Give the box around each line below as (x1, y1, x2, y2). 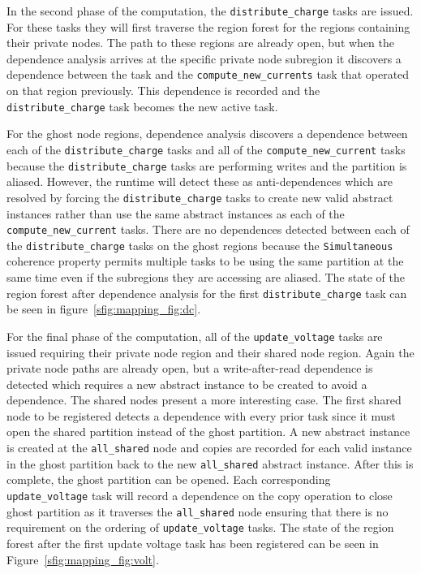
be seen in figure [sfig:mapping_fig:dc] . (6, 300, 201, 317)
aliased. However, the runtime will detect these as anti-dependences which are (6, 173, 393, 190)
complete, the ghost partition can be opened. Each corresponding (6, 471, 331, 488)
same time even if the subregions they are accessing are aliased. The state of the (6, 269, 405, 285)
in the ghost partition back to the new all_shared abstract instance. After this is (6, 455, 414, 472)
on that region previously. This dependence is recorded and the (6, 82, 320, 99)
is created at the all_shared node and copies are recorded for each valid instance (6, 439, 412, 456)
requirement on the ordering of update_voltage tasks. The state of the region (6, 519, 394, 536)
